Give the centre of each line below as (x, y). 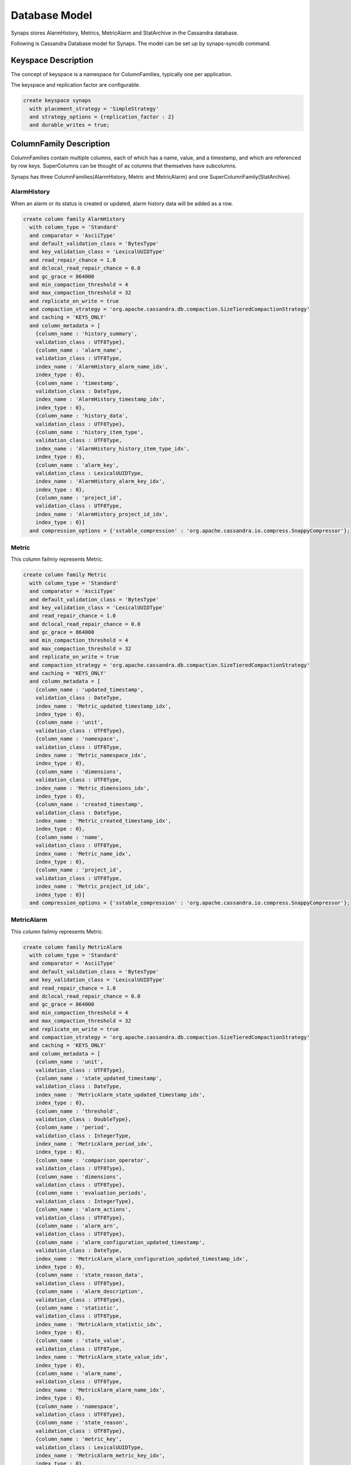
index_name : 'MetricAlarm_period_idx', (94, 1144)
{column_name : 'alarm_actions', (83, 1210)
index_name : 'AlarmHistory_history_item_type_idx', (113, 449)
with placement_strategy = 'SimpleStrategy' (94, 109)
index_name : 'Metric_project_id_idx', (93, 887)
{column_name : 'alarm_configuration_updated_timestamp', (120, 1242)
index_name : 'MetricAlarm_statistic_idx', (99, 1324)
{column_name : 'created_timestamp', (90, 805)
